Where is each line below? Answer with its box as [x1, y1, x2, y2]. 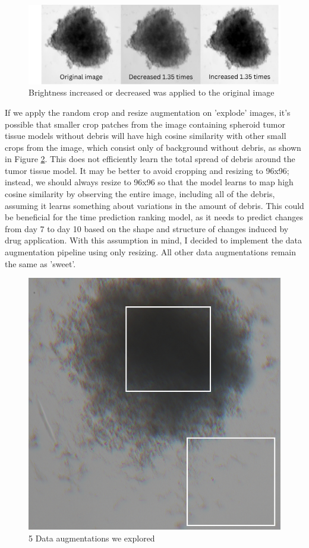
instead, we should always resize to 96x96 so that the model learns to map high [5, 176, 294, 188]
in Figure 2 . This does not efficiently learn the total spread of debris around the [5, 153, 295, 165]
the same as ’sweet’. [5, 257, 76, 270]
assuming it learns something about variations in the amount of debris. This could [5, 199, 304, 211]
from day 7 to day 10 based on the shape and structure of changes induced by [5, 222, 289, 235]
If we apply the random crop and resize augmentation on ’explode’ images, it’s [5, 106, 291, 118]
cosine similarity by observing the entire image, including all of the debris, [5, 188, 275, 200]
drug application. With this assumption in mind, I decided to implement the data [5, 234, 302, 246]
